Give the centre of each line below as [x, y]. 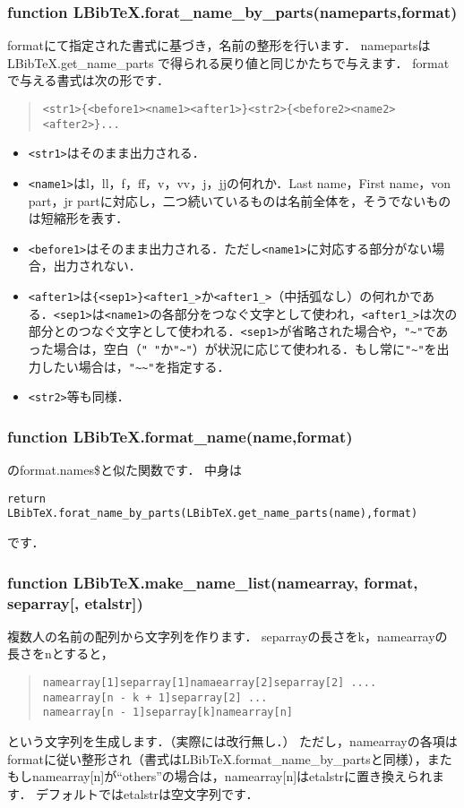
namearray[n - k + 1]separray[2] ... [155, 697]
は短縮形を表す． [78, 218]
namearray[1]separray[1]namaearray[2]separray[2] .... [210, 683]
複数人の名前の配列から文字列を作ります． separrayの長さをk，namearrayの [228, 636]
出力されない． [97, 266]
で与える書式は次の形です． [89, 80]
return [26, 499]
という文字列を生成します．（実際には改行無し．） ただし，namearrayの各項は [232, 741]
